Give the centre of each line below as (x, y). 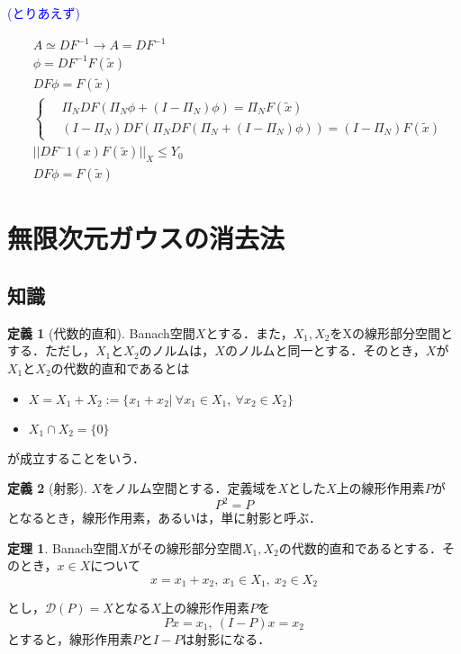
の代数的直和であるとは (120, 367)
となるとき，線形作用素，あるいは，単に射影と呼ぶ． (164, 518)
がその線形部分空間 (185, 547)
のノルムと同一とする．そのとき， (325, 350)
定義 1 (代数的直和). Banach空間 (101, 332)
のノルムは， (177, 350)
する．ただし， (51, 350)
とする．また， (249, 332)
